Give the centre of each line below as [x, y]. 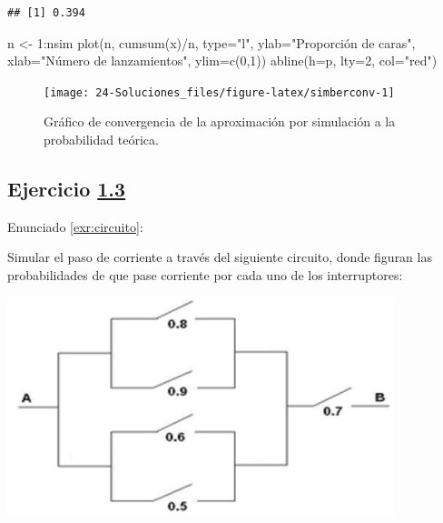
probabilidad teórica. [101, 140]
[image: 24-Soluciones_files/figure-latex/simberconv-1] [219, 92]
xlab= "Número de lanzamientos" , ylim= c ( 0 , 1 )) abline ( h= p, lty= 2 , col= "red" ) [222, 60]
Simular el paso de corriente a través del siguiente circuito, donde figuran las [220, 257]
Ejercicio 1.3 [67, 189]
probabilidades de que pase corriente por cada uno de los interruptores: [205, 275]
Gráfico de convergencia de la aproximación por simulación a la [220, 121]
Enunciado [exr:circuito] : [75, 226]
